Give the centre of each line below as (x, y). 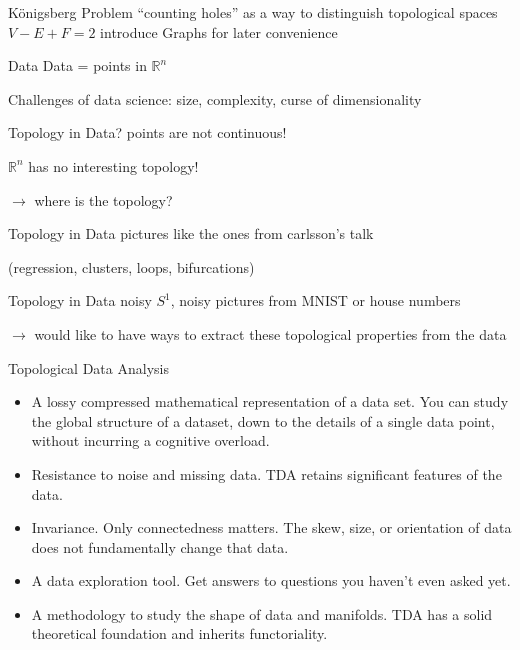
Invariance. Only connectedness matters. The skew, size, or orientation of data (271, 527)
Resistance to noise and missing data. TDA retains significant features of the (266, 473)
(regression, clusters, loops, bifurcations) (131, 266)
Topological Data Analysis (88, 367)
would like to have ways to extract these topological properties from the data (270, 333)
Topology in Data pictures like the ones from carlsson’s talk (191, 233)
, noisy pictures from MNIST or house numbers (315, 300)
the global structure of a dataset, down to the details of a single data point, (263, 420)
